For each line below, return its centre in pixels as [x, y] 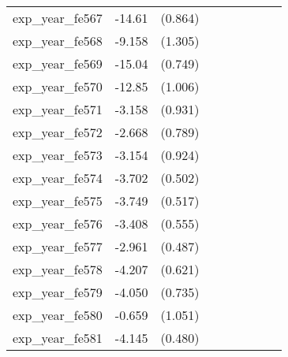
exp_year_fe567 [58, 18]
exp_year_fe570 [58, 86]
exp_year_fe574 [58, 178]
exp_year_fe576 [58, 223]
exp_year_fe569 [58, 63]
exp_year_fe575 [58, 201]
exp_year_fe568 [58, 41]
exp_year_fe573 [58, 155]
